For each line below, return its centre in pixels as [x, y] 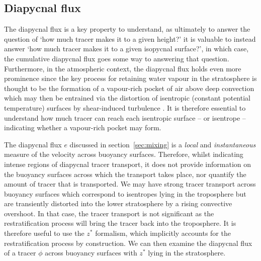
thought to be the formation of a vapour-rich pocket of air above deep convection [129, 88]
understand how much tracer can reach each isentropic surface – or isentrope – [125, 117]
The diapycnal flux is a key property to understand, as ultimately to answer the [127, 29]
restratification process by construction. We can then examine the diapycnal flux [128, 243]
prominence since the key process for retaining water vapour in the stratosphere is [130, 78]
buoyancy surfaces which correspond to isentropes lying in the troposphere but [125, 193]
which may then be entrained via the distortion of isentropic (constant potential [127, 98]
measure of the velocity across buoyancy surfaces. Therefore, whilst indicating [124, 154]
